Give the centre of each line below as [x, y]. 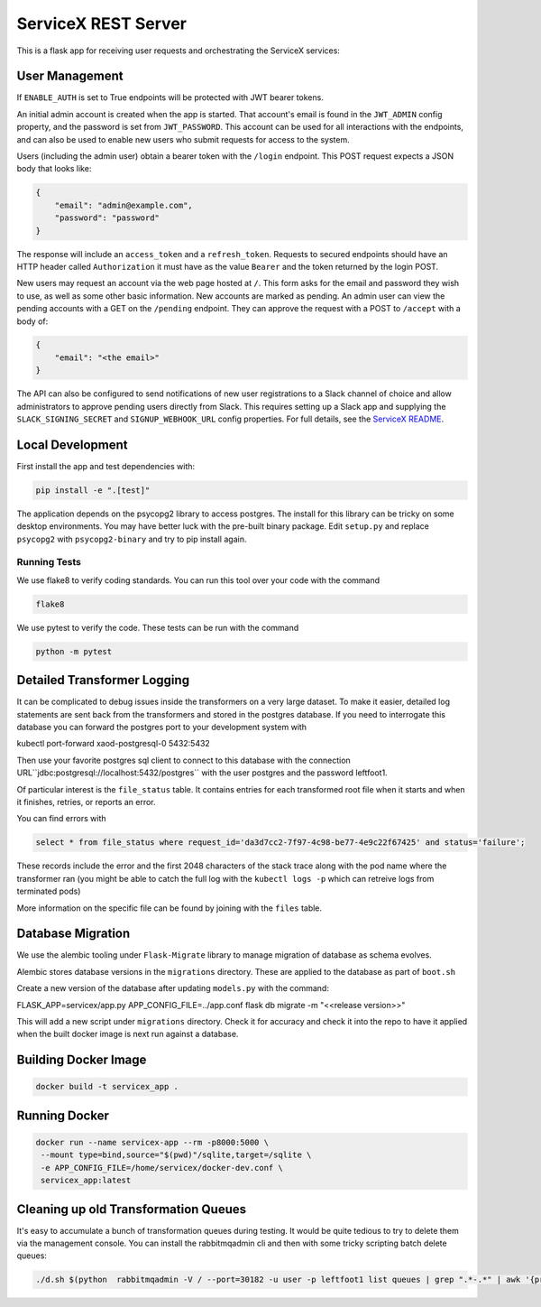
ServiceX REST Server [101, 23]
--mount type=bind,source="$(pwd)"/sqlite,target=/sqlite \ [176, 1155]
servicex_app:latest [86, 1181]
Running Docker [63, 1115]
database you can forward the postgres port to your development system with [161, 728]
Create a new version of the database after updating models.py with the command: [173, 988]
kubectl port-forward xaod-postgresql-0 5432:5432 [114, 744]
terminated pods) [49, 891]
